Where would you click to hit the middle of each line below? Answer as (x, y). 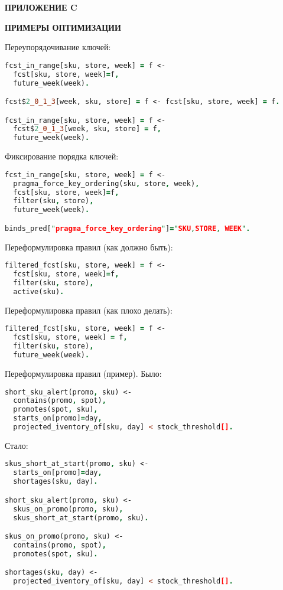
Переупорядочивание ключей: (58, 47)
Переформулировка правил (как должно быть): (89, 247)
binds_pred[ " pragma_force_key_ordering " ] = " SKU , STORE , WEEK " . (128, 228)
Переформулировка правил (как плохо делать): (89, 310)
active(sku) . (39, 291)
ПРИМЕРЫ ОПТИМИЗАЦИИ (63, 27)
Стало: (17, 445)
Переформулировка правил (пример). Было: (83, 373)
